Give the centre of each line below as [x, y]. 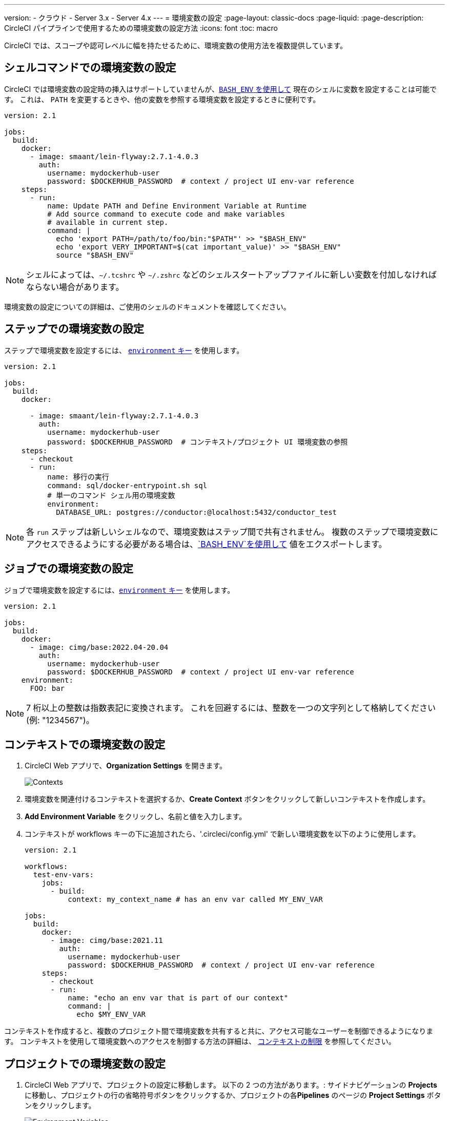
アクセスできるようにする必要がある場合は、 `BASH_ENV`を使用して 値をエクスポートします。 [207, 544]
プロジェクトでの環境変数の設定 [85, 1064]
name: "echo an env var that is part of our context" [178, 998]
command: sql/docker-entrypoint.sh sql [127, 485]
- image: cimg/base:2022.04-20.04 [99, 647]
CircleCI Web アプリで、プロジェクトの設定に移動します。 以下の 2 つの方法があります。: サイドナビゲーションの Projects [231, 1085]
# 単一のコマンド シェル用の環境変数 [111, 495]
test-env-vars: [63, 875]
